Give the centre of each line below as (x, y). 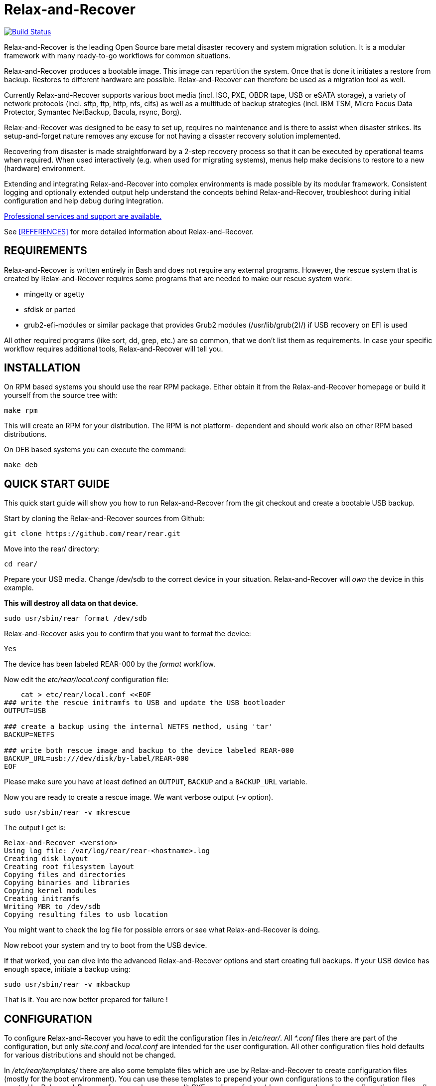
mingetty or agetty (54, 294)
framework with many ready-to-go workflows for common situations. (117, 55)
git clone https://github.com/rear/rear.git (92, 534)
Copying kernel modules (50, 891)
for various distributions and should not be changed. (90, 1055)
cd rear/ (21, 564)
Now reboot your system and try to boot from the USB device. (106, 945)
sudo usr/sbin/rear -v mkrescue (67, 813)
